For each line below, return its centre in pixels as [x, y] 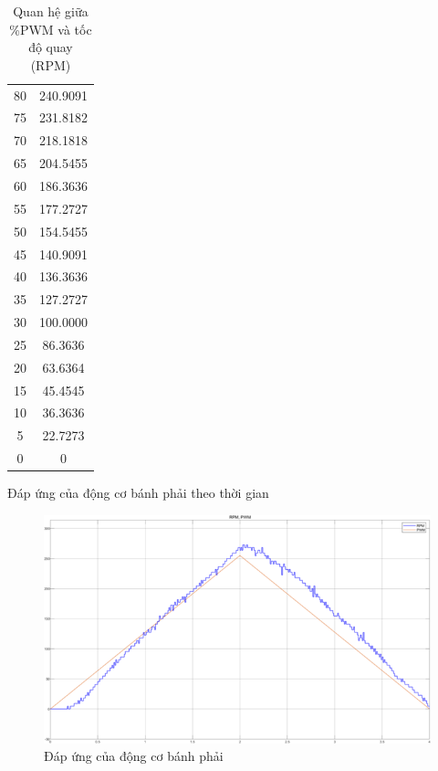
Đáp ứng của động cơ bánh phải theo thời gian [138, 493]
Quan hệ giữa [51, 11]
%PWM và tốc [51, 29]
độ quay [51, 47]
